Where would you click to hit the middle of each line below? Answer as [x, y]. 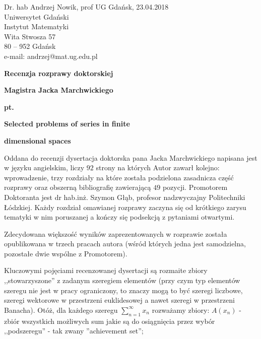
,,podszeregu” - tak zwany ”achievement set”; [74, 331]
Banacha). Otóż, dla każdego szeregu [61, 310]
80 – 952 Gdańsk [30, 46]
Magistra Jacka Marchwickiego [59, 90]
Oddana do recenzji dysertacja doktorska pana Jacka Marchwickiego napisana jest [131, 157]
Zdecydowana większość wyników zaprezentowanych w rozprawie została [116, 233]
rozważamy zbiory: [181, 310]
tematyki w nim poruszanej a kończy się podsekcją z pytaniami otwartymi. [119, 217]
